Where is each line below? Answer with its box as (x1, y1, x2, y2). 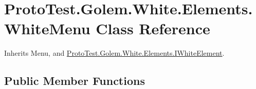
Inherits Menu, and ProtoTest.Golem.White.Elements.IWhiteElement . (4, 48, 225, 58)
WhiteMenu (4, 18, 90, 39)
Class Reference (96, 18, 210, 39)
